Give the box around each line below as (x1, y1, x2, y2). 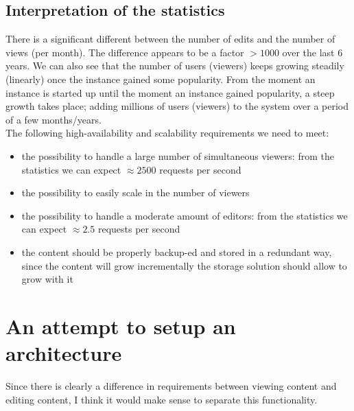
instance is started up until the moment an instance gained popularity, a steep (5, 85, 335, 99)
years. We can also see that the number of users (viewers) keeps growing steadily (5, 58, 344, 73)
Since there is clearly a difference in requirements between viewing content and (5, 379, 337, 393)
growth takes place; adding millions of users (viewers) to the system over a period (5, 99, 349, 113)
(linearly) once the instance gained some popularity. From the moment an (5, 71, 316, 86)
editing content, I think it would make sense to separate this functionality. (5, 392, 318, 406)
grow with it (21, 272, 73, 286)
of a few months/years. (5, 112, 102, 126)
